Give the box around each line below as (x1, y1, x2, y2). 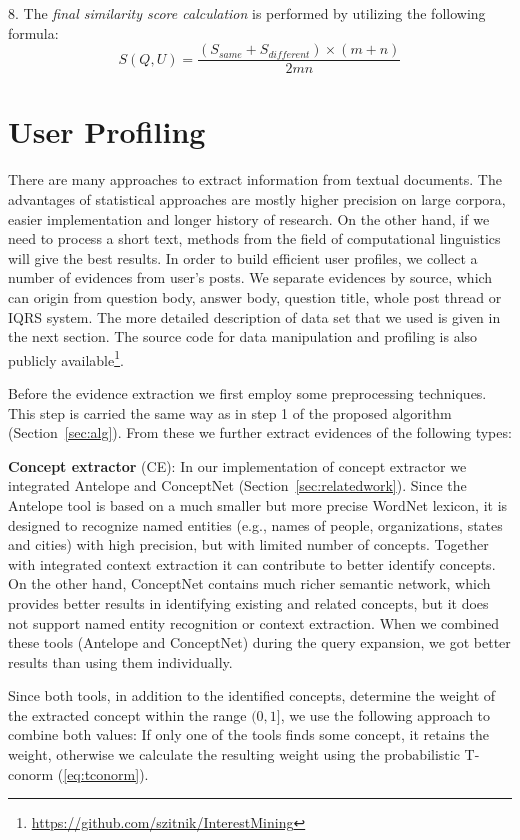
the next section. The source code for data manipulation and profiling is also (8, 326, 478, 347)
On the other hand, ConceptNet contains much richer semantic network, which (8, 573, 491, 594)
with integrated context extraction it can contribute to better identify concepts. (8, 553, 496, 574)
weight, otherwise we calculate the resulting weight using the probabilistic (8, 744, 460, 765)
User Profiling (8, 111, 206, 152)
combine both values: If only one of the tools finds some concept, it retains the (8, 724, 490, 745)
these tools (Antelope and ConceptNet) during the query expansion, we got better (8, 632, 511, 653)
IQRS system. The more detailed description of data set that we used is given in (8, 306, 501, 327)
